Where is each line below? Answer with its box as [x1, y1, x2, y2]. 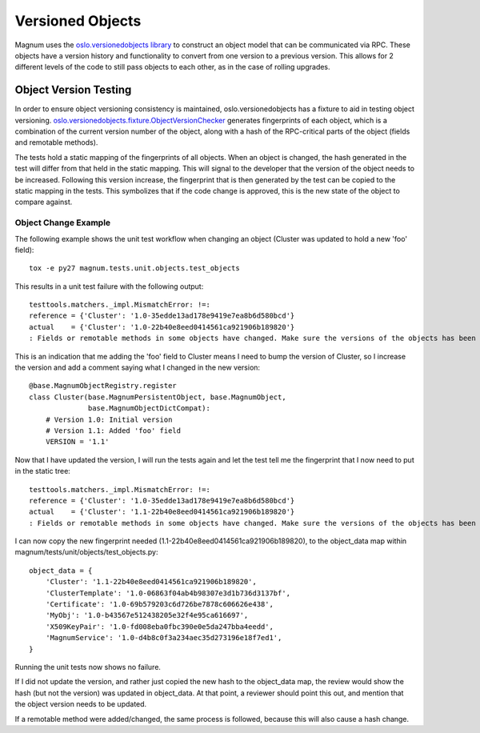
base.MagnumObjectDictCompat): [88, 404, 211, 413]
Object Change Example [14, 217, 111, 228]
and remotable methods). [14, 138, 98, 147]
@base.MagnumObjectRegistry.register [29, 381, 178, 391]
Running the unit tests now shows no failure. [14, 663, 162, 671]
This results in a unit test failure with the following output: [14, 281, 204, 291]
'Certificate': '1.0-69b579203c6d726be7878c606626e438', [45, 600, 274, 609]
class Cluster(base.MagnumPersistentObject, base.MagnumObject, [29, 392, 287, 402]
